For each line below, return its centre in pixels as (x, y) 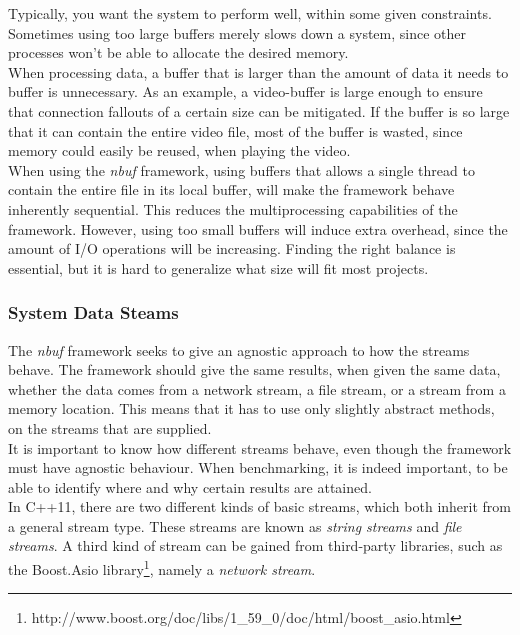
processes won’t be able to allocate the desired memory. (178, 52)
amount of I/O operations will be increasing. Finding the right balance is (232, 248)
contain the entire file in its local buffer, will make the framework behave (231, 189)
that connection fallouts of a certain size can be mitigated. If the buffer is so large (259, 110)
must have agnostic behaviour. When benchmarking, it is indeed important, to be (258, 467)
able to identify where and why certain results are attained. (190, 486)
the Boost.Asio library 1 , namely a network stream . (162, 567)
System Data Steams (93, 312)
